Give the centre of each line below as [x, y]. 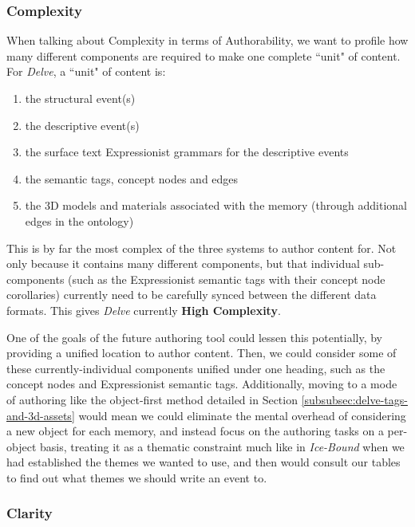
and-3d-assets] [41, 415]
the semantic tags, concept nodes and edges [132, 178]
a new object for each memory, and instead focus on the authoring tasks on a [195, 431]
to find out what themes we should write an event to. [137, 477]
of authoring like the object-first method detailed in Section [152, 399]
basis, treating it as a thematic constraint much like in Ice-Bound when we [222, 446]
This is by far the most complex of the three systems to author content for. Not [202, 248]
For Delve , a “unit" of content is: [86, 71]
